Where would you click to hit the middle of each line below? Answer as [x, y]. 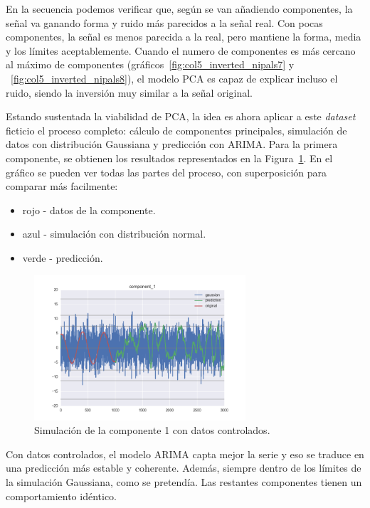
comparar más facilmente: [62, 186]
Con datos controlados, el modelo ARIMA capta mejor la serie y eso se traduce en [185, 454]
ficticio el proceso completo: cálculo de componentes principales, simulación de [176, 130]
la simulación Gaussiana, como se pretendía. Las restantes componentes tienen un [184, 481]
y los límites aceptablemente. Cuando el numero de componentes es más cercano [181, 50]
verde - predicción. [63, 257]
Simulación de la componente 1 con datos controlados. [152, 430]
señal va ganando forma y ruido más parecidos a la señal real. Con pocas [164, 22]
